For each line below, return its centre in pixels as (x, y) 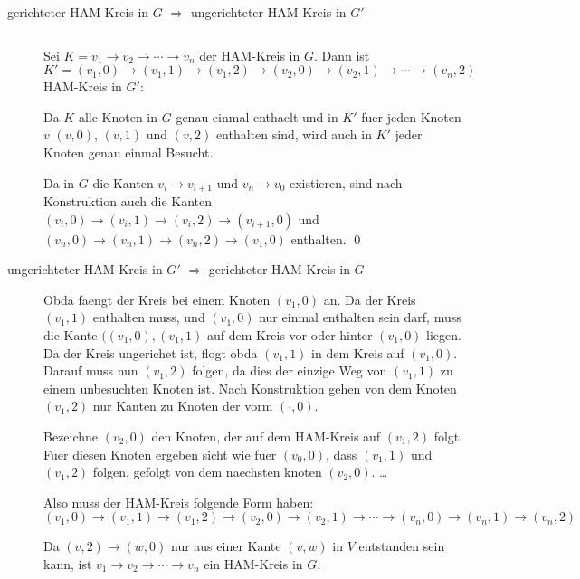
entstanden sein (402, 546)
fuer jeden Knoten (411, 116)
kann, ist (68, 563)
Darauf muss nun (91, 370)
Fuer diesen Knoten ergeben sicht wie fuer (160, 454)
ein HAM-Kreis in (253, 563)
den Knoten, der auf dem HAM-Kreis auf (266, 436)
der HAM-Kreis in (250, 55)
